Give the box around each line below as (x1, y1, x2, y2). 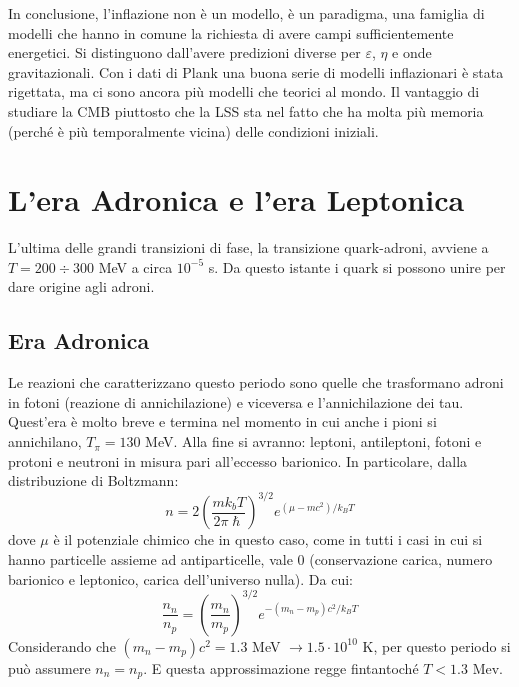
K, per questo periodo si (362, 635, 511, 656)
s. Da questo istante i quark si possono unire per (208, 256, 506, 277)
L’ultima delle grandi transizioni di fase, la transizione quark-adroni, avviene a (8, 237, 489, 258)
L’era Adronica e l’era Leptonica (8, 179, 465, 220)
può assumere (8, 657, 91, 678)
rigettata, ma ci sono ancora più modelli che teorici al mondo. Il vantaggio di (8, 81, 480, 102)
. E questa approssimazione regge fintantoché (143, 657, 419, 678)
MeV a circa (98, 256, 173, 277)
